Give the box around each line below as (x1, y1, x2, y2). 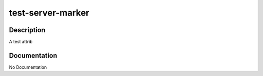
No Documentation (9, 64, 47, 70)
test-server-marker (9, 7, 90, 18)
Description (9, 26, 46, 34)
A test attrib (9, 39, 33, 45)
